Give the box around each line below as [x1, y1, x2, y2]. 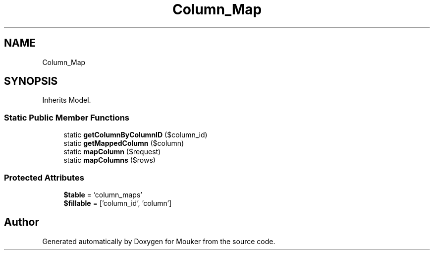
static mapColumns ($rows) [63, 156, 156, 165]
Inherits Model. [42, 96, 91, 105]
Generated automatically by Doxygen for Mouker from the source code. [42, 237, 275, 246]
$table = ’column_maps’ [63, 190, 142, 199]
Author [4, 216, 39, 229]
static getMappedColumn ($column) [63, 139, 184, 148]
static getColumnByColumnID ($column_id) [63, 130, 208, 139]
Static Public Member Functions [4, 112, 130, 123]
